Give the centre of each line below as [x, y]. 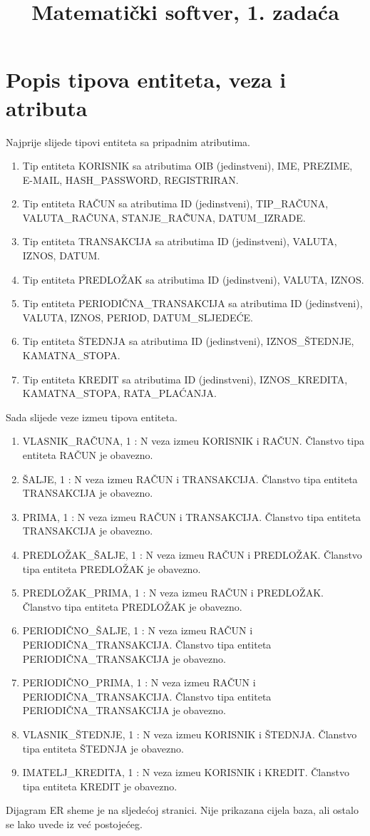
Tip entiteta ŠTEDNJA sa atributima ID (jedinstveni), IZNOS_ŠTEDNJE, [188, 341]
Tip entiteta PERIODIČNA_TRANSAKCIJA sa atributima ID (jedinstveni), [192, 303]
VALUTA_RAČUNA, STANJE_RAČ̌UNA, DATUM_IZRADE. [164, 217]
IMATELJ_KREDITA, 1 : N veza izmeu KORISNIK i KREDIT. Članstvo [186, 772]
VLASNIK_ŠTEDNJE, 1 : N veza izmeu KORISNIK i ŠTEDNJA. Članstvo [190, 734]
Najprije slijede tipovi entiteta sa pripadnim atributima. [128, 141]
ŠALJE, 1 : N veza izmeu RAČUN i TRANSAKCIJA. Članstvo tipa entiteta [190, 479]
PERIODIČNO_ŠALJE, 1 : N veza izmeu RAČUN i [138, 630]
